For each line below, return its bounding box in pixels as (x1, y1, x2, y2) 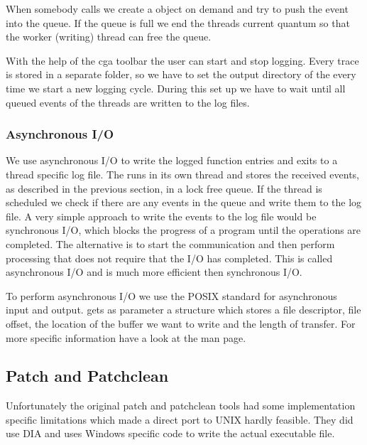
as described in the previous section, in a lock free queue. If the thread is (6, 181, 322, 195)
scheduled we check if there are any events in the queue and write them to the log (6, 195, 362, 210)
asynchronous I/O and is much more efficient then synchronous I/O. (6, 264, 302, 279)
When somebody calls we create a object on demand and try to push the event (6, 1, 349, 16)
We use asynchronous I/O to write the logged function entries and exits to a (6, 153, 338, 168)
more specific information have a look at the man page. (6, 330, 246, 345)
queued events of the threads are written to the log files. (6, 95, 250, 109)
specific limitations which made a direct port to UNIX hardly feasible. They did (6, 412, 354, 427)
